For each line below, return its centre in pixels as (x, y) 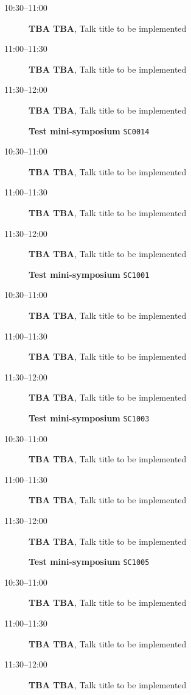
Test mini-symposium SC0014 (89, 130)
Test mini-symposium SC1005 (89, 562)
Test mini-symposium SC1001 (89, 274)
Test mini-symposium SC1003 (89, 418)
